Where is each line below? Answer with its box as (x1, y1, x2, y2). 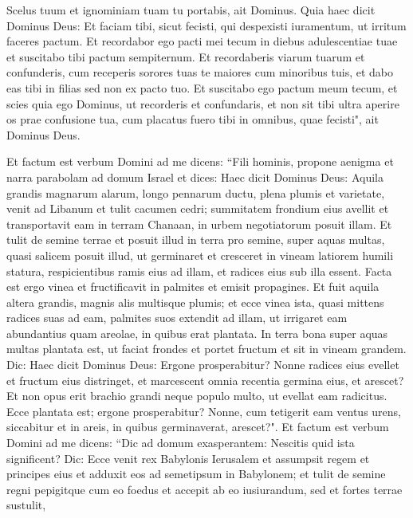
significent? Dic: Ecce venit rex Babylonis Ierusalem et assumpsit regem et (6, 449, 370, 466)
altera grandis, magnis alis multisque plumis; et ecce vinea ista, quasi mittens (6, 293, 384, 310)
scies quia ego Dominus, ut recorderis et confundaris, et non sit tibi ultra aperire (6, 95, 399, 112)
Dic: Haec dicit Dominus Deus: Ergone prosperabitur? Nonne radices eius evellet (6, 356, 399, 373)
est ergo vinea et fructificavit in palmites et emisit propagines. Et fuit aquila (6, 278, 380, 295)
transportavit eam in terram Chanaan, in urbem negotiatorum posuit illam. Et (6, 215, 392, 232)
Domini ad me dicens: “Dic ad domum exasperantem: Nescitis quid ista (6, 434, 355, 451)
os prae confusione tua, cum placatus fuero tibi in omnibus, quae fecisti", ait (6, 111, 379, 128)
